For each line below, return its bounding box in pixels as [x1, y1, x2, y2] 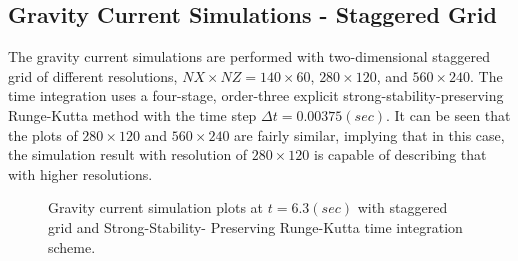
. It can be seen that [386, 104, 511, 125]
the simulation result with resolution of [8, 144, 248, 165]
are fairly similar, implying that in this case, [234, 124, 505, 145]
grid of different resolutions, [8, 65, 178, 86]
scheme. [48, 236, 96, 257]
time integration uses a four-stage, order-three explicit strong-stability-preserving [8, 85, 504, 106]
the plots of [8, 124, 78, 145]
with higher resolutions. [8, 163, 153, 184]
